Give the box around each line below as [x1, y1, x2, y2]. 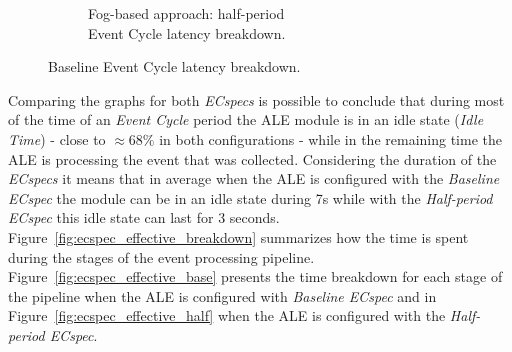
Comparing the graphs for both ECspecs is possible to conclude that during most [8, 89, 505, 110]
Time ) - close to [8, 128, 106, 149]
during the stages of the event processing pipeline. [8, 246, 315, 267]
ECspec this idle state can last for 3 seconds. [8, 207, 280, 228]
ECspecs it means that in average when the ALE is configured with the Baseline [8, 168, 500, 189]
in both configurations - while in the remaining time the [159, 128, 502, 149]
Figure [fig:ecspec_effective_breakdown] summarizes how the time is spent [8, 226, 469, 247]
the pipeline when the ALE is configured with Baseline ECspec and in [8, 285, 437, 306]
